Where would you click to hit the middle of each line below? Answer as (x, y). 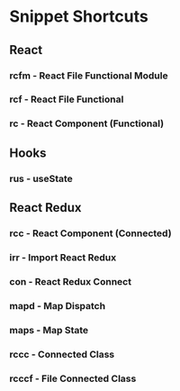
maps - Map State (49, 330)
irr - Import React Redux (63, 257)
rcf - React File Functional (67, 99)
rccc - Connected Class (62, 354)
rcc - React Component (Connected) (91, 233)
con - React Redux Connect (71, 281)
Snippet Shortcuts (79, 17)
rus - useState (41, 178)
